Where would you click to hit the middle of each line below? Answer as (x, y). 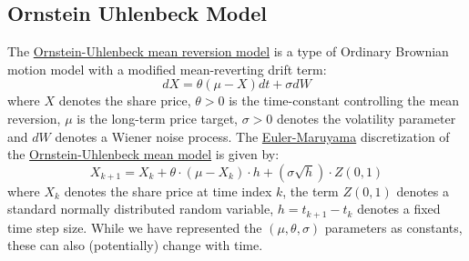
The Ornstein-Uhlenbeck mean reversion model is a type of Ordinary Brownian (228, 51)
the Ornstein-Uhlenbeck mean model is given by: (143, 154)
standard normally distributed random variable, (141, 209)
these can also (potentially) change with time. (135, 245)
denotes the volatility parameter (366, 118)
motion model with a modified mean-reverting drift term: (167, 69)
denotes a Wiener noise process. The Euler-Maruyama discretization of (252, 136)
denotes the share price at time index (168, 191)
